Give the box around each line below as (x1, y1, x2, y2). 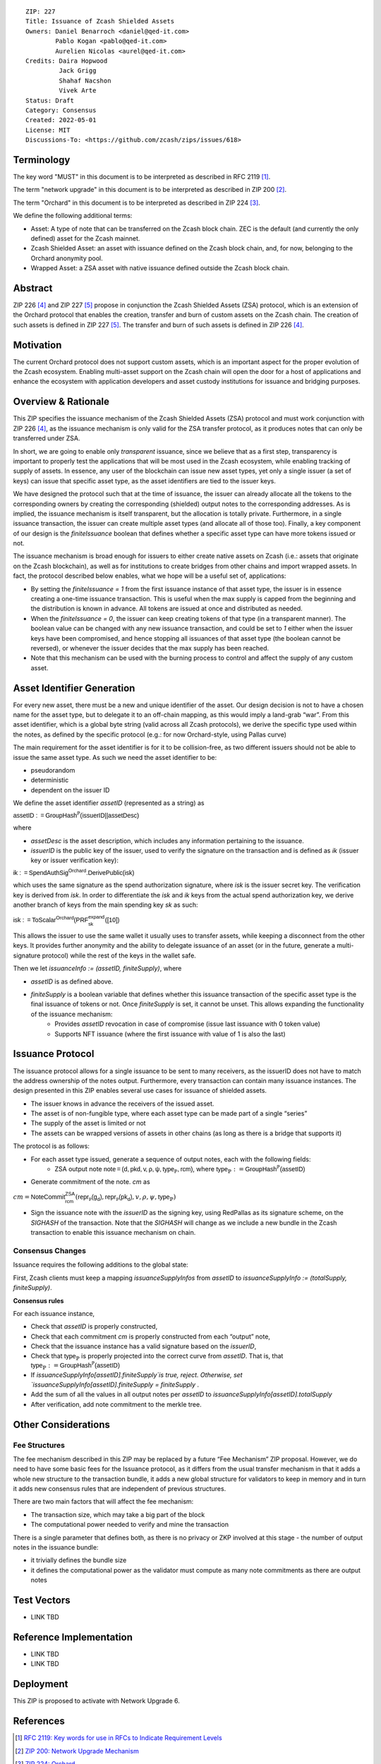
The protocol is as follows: (13, 1142, 90, 1150)
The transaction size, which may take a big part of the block (30, 1510, 205, 1518)
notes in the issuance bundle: (13, 1543, 99, 1552)
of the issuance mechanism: (30, 1010, 113, 1018)
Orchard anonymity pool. (30, 254, 103, 262)
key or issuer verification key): (30, 856, 119, 864)
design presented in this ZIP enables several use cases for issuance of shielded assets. (13, 1087, 267, 1095)
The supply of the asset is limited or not (30, 1119, 146, 1128)
